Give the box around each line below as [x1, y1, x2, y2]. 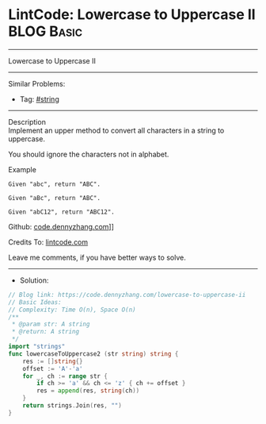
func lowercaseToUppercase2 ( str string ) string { [8, 349, 179, 358]
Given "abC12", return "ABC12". [8, 208, 115, 216]
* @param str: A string [11, 320, 90, 329]
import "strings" [8, 343, 66, 351]
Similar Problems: [8, 79, 66, 88]
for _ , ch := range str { [22, 372, 108, 380]
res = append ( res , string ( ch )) [36, 387, 140, 395]
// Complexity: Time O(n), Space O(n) [8, 306, 136, 314]
